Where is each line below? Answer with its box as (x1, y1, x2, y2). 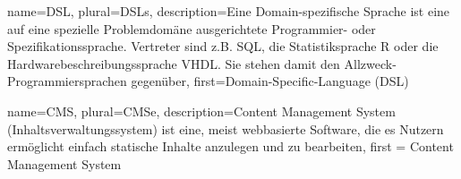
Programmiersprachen (7, 72, 127, 90)
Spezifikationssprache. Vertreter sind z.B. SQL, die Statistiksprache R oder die (7, 37, 439, 55)
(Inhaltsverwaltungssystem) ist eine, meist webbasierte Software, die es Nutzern (7, 119, 444, 138)
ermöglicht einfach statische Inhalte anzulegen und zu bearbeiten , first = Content (7, 137, 454, 156)
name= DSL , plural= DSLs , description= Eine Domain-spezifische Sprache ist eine (7, 2, 450, 20)
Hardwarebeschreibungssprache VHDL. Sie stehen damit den (7, 54, 340, 72)
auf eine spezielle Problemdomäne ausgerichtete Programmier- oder (7, 19, 376, 38)
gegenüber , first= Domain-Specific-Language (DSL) (131, 72, 409, 90)
